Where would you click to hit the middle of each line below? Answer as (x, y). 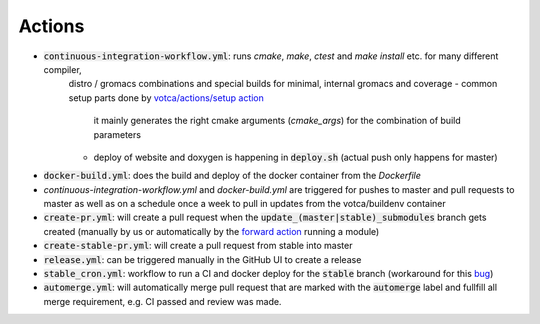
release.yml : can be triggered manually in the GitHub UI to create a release (202, 259)
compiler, (62, 69)
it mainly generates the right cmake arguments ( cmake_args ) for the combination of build (277, 121)
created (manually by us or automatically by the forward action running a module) (211, 231)
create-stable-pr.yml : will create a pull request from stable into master (198, 246)
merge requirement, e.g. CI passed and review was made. (162, 301)
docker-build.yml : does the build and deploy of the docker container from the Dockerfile (232, 176)
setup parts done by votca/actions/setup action (166, 97)
